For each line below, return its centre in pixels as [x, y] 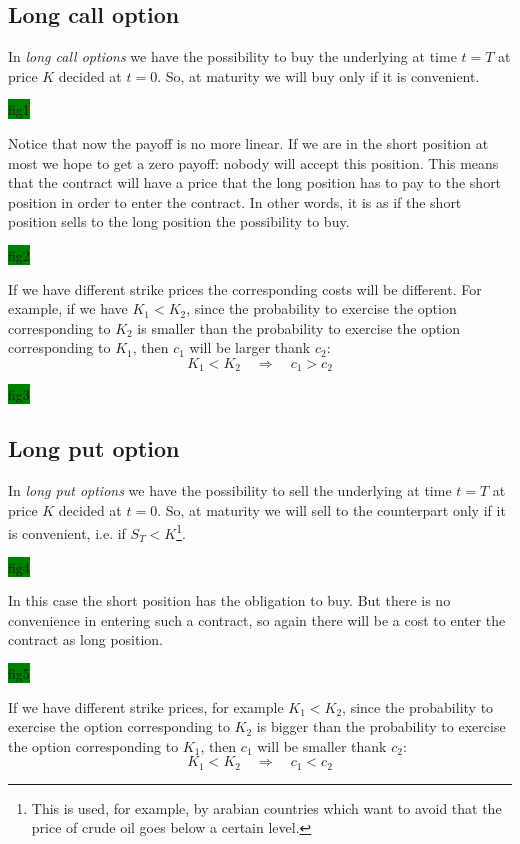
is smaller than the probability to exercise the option [299, 327]
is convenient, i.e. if [67, 533]
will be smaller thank [322, 745]
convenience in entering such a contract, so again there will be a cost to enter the [257, 619]
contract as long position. [85, 639]
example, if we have [68, 308]
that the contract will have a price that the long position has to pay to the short [255, 182]
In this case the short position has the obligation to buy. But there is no [229, 600]
